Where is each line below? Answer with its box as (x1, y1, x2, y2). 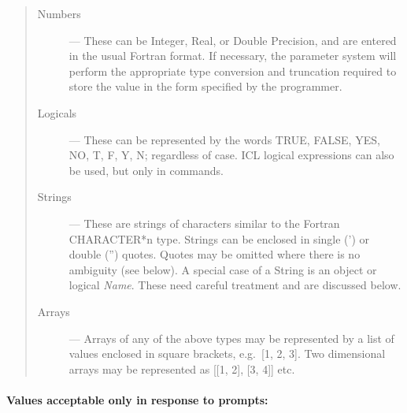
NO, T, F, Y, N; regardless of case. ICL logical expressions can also (68, 147, 394, 163)
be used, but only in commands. (68, 162, 224, 178)
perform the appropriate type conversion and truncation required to (68, 62, 397, 79)
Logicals (37, 104, 77, 121)
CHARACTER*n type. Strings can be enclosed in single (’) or (68, 230, 370, 247)
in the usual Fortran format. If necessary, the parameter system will (68, 47, 397, 64)
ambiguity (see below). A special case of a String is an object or (68, 261, 377, 277)
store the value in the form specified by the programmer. (68, 78, 342, 95)
